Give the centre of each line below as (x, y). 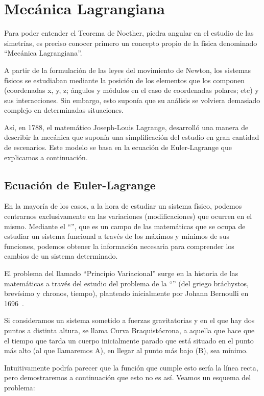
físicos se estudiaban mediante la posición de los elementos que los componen (125, 80)
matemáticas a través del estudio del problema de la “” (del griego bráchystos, (126, 283)
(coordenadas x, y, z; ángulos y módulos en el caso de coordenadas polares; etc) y (131, 90)
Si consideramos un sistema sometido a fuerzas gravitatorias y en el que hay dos (129, 320)
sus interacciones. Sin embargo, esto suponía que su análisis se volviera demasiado (132, 100)
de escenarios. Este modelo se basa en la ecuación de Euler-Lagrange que (118, 147)
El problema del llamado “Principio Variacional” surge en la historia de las (121, 273)
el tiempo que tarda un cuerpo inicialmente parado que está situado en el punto (129, 340)
